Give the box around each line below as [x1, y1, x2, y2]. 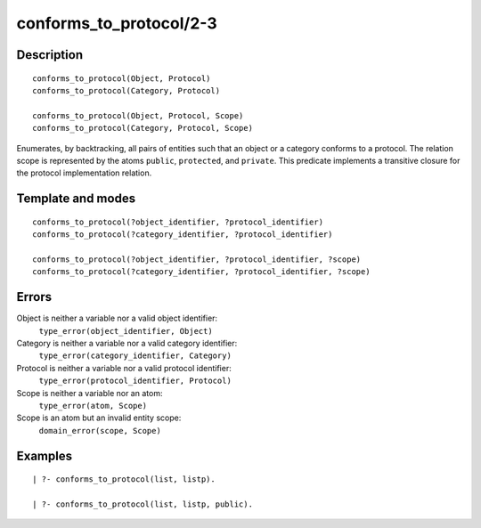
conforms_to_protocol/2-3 [16, 13, 217, 33]
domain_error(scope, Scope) [38, 426, 162, 435]
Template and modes [16, 191, 136, 207]
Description [16, 47, 84, 62]
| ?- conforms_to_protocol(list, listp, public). [32, 499, 254, 509]
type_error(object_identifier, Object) [38, 326, 213, 336]
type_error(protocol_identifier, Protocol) [38, 376, 232, 386]
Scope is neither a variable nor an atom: [16, 387, 163, 398]
